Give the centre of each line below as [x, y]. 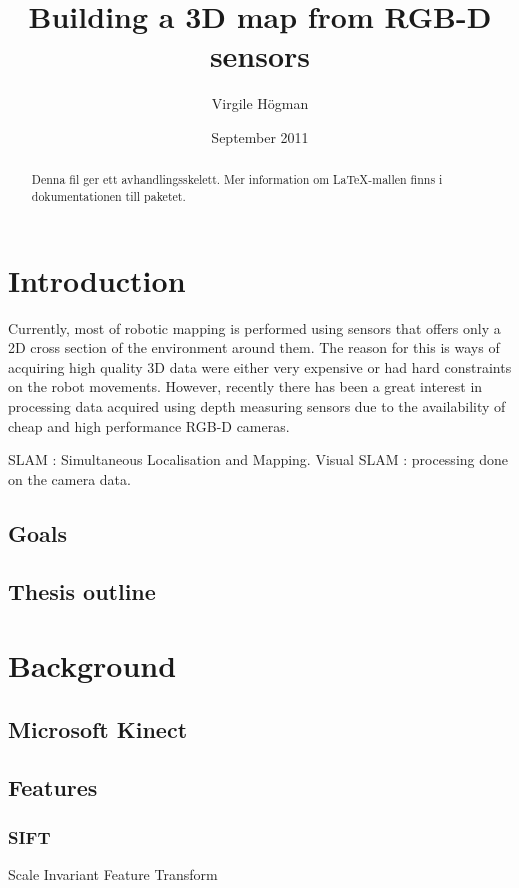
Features [53, 787]
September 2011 [260, 136]
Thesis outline [82, 591]
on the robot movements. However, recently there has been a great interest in [245, 386]
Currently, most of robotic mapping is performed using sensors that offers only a [254, 327]
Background [92, 665]
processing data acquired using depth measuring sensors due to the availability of [257, 405]
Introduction [97, 279]
